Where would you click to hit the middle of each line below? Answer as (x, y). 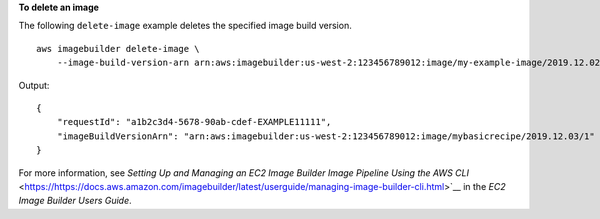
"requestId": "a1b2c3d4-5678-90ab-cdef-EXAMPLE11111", (194, 122)
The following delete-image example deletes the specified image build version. (185, 26)
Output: (34, 85)
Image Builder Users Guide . (75, 201)
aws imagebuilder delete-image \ (118, 48)
